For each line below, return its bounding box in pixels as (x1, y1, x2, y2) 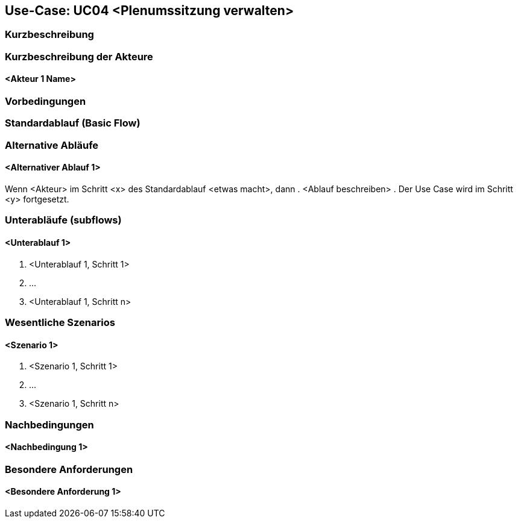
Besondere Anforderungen (5, 463, 133, 475)
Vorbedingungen (5, 95, 86, 108)
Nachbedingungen (5, 418, 94, 431)
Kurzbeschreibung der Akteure (5, 50, 153, 63)
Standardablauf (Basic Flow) (5, 117, 141, 130)
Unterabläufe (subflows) (5, 214, 122, 227)
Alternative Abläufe (5, 139, 99, 151)
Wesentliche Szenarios (5, 316, 115, 328)
